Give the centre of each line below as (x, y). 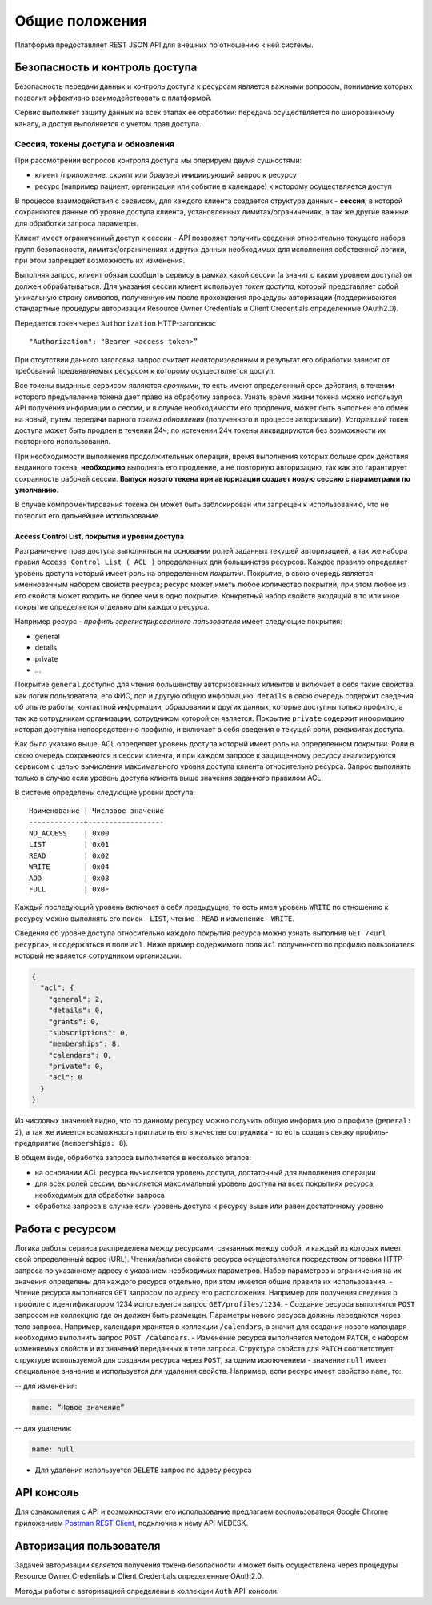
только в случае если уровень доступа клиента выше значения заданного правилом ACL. (169, 778)
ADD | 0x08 (69, 878)
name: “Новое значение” (78, 1407)
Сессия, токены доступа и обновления (95, 144)
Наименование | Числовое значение (96, 811)
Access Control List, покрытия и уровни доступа (99, 536)
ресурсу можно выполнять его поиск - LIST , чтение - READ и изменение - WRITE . (155, 918)
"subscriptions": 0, (89, 1033)
